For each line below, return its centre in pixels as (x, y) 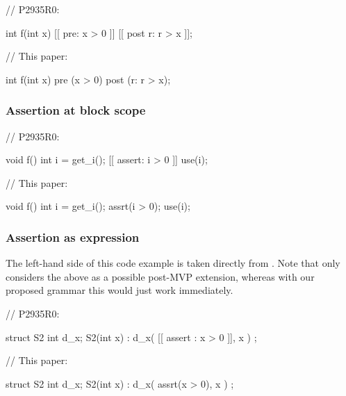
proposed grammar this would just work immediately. (120, 290)
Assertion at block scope (76, 110)
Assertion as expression (73, 237)
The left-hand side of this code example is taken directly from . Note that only (173, 263)
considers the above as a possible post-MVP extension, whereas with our (160, 276)
